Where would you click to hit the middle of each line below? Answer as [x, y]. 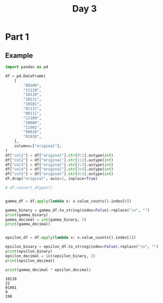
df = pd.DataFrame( [26, 76]
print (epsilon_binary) [29, 251]
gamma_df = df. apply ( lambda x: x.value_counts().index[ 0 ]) [68, 201]
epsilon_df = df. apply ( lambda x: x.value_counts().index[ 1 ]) [71, 238]
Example [19, 55]
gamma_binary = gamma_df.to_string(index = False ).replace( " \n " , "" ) [77, 210]
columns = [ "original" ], [38, 146]
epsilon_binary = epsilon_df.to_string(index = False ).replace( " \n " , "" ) [82, 247]
